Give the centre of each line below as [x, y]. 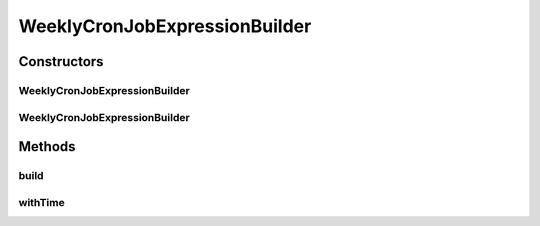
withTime [41, 202]
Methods [47, 146]
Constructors [61, 61]
